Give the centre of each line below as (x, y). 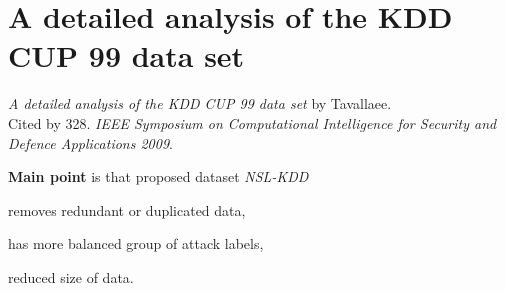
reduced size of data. (71, 276)
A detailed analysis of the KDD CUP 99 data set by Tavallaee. (200, 103)
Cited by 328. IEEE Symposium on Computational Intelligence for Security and (252, 122)
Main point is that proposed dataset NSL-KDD (158, 176)
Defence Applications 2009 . (90, 142)
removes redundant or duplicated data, (127, 209)
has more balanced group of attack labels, (136, 243)
